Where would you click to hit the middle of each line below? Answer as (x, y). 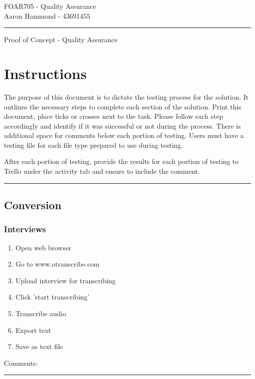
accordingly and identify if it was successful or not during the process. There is (122, 125)
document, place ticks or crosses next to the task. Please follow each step (114, 116)
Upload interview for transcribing (65, 280)
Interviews (25, 229)
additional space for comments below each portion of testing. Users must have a (124, 135)
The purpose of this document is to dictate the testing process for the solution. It (126, 96)
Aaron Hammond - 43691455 (47, 15)
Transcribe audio (41, 313)
